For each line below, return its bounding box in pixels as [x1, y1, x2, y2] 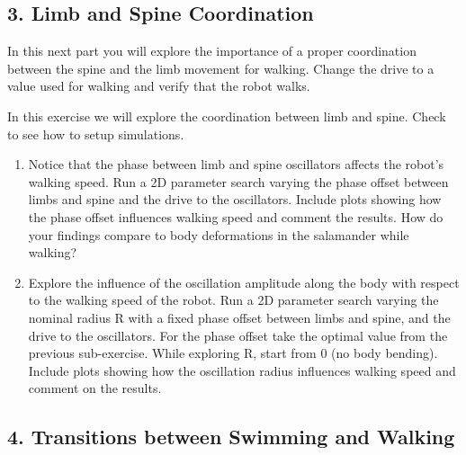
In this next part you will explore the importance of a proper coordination [7, 41, 417, 60]
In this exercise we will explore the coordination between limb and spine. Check [7, 106, 446, 125]
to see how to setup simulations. [7, 124, 184, 143]
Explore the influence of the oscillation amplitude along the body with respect [28, 272, 460, 291]
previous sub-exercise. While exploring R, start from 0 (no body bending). [28, 343, 438, 362]
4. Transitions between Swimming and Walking [7, 423, 455, 451]
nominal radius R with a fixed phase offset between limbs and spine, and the [28, 308, 451, 326]
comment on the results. [28, 379, 162, 397]
